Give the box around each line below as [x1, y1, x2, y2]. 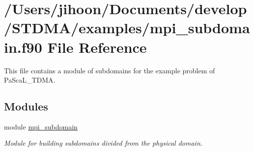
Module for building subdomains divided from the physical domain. [4, 138, 203, 148]
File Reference [47, 37, 147, 57]
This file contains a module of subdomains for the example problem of [4, 65, 215, 75]
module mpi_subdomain [4, 121, 78, 131]
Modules [4, 99, 48, 114]
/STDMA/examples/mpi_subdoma [4, 18, 250, 38]
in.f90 [4, 37, 42, 57]
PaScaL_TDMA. [4, 75, 56, 85]
